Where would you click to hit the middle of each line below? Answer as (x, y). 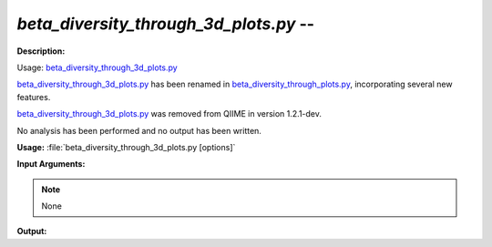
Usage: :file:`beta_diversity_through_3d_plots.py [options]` (126, 147)
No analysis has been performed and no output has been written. (139, 130)
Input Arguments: (51, 164)
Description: (41, 51)
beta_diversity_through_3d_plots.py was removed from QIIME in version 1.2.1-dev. (169, 114)
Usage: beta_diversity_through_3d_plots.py (97, 67)
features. (34, 97)
